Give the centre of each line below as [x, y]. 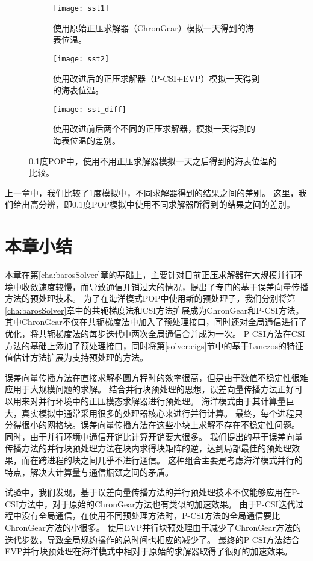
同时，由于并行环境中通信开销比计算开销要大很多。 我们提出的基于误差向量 [154, 436]
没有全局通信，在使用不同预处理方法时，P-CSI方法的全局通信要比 [151, 516]
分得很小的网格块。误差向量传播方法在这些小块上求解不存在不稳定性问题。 [152, 425]
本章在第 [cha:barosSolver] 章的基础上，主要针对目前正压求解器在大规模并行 [150, 275]
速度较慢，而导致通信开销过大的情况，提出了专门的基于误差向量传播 [173, 286]
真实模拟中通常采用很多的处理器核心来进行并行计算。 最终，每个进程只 [162, 413]
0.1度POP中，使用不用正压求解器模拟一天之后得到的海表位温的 [153, 160]
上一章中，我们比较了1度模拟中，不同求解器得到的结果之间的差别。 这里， [152, 192]
